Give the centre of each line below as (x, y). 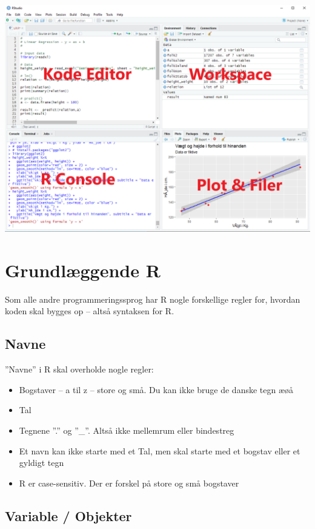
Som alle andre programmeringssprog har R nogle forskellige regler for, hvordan (153, 299)
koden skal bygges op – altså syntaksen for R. (90, 311)
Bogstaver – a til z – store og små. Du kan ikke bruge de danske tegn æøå (156, 389)
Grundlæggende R (83, 270)
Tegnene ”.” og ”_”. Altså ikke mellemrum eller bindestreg (127, 430)
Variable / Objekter (68, 515)
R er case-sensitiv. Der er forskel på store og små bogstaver (129, 483)
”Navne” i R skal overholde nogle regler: (79, 369)
